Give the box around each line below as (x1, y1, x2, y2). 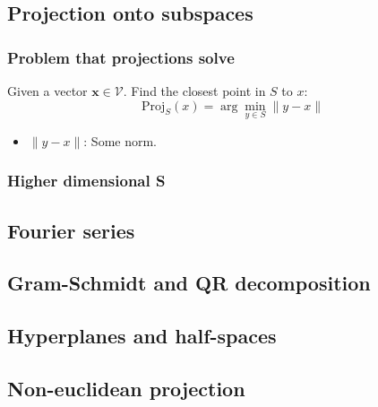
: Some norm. (83, 131, 158, 150)
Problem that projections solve (7, 46, 235, 68)
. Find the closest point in (123, 82, 266, 100)
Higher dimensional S (7, 169, 166, 192)
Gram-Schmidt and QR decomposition (7, 269, 371, 297)
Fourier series (7, 216, 135, 244)
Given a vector (7, 82, 88, 100)
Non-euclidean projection (7, 374, 245, 402)
